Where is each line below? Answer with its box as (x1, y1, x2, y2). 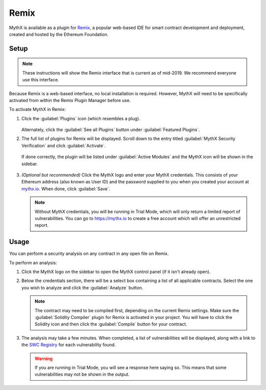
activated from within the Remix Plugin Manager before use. (9, 97, 131, 103)
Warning (34, 355, 53, 361)
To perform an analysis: (9, 259, 57, 266)
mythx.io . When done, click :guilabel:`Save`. (21, 185, 110, 192)
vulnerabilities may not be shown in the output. (34, 371, 130, 377)
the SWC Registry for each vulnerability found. (21, 342, 116, 348)
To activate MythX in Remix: (9, 106, 66, 112)
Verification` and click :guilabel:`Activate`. (21, 142, 106, 148)
